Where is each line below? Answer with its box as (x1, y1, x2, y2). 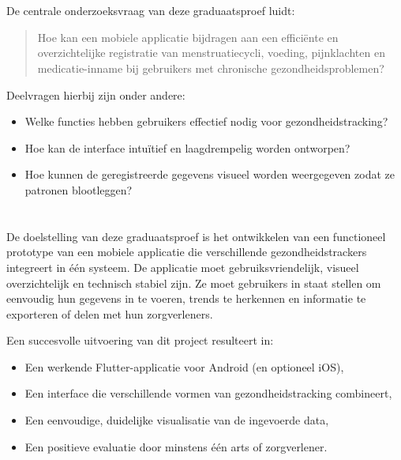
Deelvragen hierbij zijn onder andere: (6, 86, 186, 103)
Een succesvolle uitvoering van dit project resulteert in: (6, 332, 274, 349)
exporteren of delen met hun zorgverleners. (6, 305, 213, 322)
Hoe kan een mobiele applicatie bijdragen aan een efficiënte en (37, 28, 339, 45)
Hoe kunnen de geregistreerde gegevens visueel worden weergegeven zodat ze (24, 166, 395, 183)
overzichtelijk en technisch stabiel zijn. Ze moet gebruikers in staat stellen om (6, 274, 381, 291)
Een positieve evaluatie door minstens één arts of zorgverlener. (24, 438, 328, 454)
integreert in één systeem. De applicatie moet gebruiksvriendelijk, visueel (6, 258, 359, 275)
